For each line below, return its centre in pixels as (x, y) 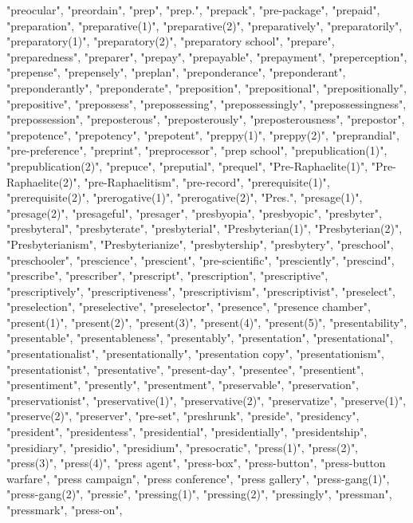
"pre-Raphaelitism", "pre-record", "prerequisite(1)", (207, 181)
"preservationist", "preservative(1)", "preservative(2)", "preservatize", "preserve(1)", (206, 400)
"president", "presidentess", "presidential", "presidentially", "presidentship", (187, 432)
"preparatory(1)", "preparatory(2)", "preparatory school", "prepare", (171, 41)
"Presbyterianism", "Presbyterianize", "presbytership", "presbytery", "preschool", (200, 244)
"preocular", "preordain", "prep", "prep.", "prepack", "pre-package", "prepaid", (193, 10)
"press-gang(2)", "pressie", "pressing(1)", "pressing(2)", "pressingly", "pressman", (199, 494)
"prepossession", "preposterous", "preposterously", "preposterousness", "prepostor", (206, 119)
